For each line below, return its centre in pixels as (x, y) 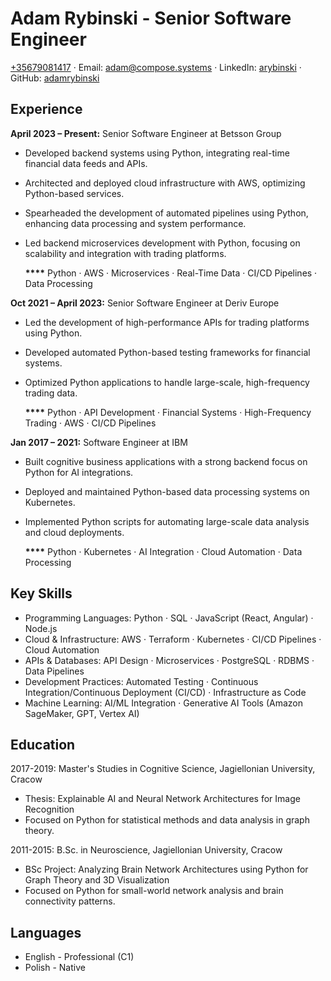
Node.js (41, 628)
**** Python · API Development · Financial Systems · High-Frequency (168, 412)
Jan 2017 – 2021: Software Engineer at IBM (99, 442)
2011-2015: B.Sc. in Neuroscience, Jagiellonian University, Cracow (146, 850)
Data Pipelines (54, 671)
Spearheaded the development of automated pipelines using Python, (166, 213)
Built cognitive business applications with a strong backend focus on (166, 461)
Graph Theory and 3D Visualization (97, 880)
